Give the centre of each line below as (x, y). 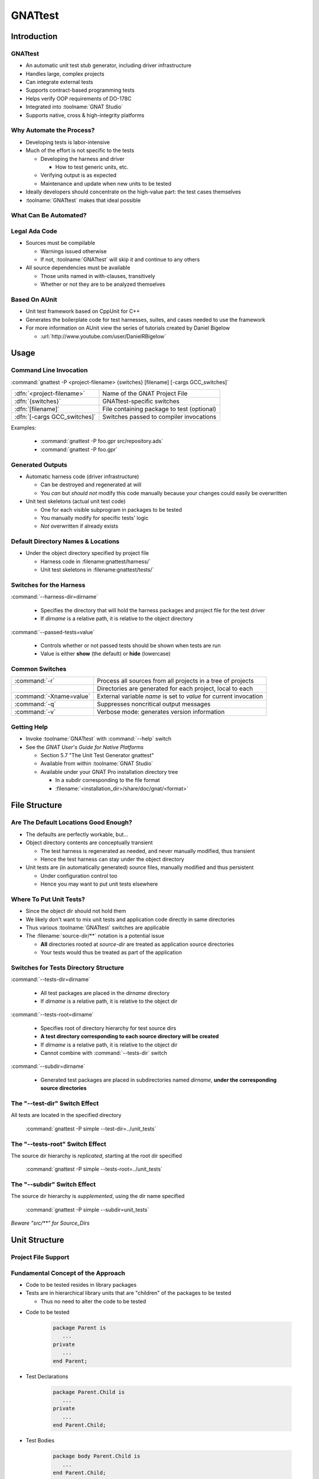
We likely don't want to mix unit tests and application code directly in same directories (130, 919)
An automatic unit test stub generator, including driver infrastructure (109, 66)
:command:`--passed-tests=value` (53, 632)
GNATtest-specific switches (141, 401)
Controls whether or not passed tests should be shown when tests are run (131, 645)
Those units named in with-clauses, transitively (98, 276)
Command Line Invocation (49, 370)
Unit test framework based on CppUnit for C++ (83, 311)
